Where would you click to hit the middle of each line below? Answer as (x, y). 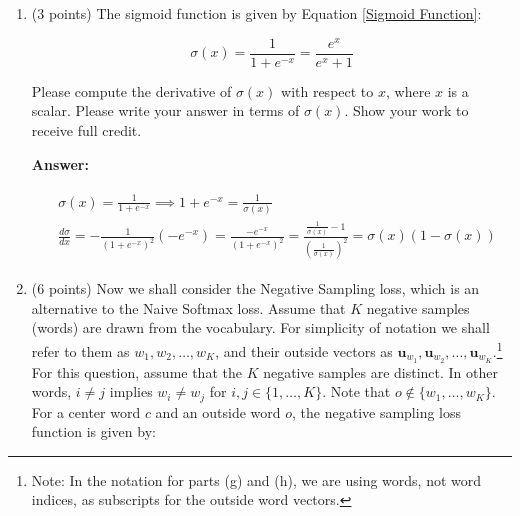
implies (131, 391)
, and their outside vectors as (304, 350)
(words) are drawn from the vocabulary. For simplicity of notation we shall (260, 327)
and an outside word (218, 411)
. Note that (356, 391)
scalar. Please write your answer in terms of (165, 110)
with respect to (327, 90)
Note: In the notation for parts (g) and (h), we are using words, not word (256, 479)
